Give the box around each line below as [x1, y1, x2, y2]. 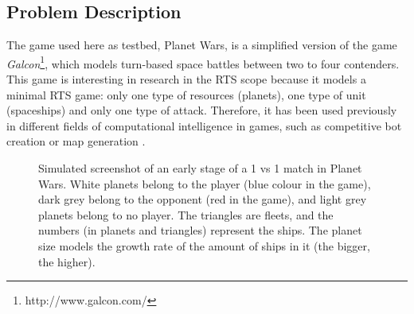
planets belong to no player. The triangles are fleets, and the [38, 206, 334, 223]
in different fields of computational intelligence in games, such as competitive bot [6, 117, 402, 134]
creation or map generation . [6, 133, 146, 149]
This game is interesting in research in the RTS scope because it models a [6, 71, 366, 87]
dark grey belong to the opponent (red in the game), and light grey [38, 191, 367, 207]
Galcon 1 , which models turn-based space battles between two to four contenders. [6, 52, 400, 72]
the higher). [38, 253, 96, 269]
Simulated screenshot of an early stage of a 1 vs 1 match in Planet [38, 160, 362, 176]
